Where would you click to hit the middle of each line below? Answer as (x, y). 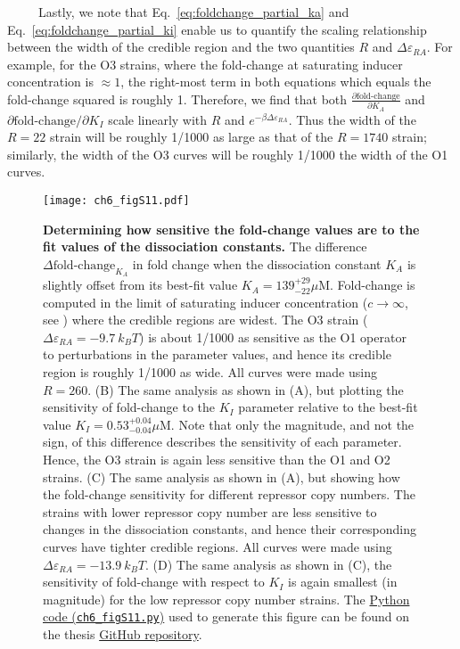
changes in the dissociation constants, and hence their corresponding (230, 529)
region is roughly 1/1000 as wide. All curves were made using (210, 372)
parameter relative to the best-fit (328, 407)
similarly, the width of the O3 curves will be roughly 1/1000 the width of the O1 (228, 154)
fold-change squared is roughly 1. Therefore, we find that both (177, 99)
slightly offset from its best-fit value (140, 285)
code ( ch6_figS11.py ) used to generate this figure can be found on (226, 616)
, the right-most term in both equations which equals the (276, 82)
